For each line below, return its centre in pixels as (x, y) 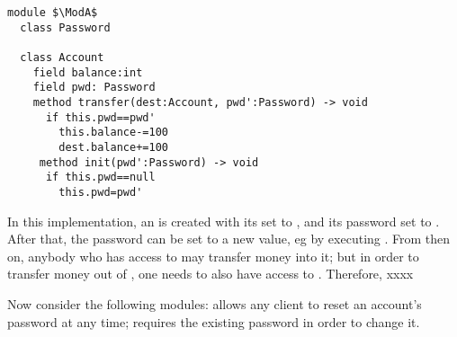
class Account (62, 57)
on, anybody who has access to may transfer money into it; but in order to (213, 256)
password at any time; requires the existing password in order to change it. (214, 321)
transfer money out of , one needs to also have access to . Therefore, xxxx (211, 274)
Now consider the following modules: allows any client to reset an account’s (215, 303)
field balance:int (88, 72)
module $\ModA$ (53, 13)
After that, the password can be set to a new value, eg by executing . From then (229, 239)
